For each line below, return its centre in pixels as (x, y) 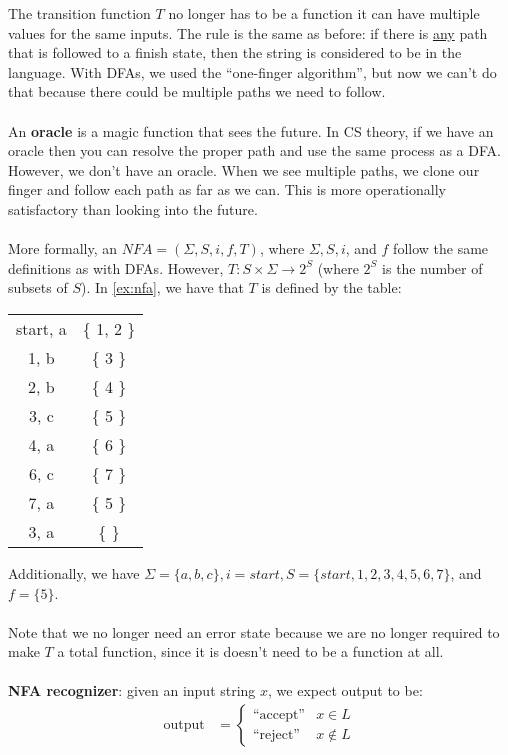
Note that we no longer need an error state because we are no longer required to (254, 631)
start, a (41, 328)
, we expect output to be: (345, 690)
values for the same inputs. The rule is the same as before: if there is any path (248, 32)
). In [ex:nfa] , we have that (162, 287)
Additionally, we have (74, 572)
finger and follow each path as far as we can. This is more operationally (227, 189)
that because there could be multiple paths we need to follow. (197, 91)
